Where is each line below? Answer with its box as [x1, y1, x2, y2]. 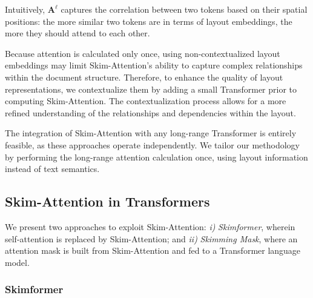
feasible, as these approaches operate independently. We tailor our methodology [5, 138, 300, 151]
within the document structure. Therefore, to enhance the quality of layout [5, 70, 283, 83]
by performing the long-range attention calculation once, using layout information [5, 150, 308, 163]
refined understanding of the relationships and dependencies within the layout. [5, 106, 296, 119]
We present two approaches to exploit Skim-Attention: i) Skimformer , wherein [5, 220, 295, 233]
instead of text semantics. [5, 162, 100, 175]
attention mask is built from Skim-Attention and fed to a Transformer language [5, 244, 301, 257]
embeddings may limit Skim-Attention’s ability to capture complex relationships [5, 59, 303, 71]
